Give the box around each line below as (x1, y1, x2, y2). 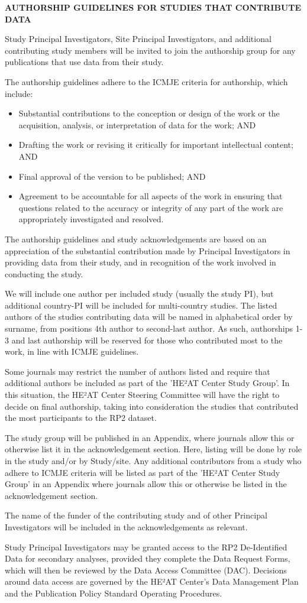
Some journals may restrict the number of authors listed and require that (5, 365, 270, 377)
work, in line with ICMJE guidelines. (5, 345, 139, 358)
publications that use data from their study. (5, 56, 164, 68)
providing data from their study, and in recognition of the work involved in (5, 256, 276, 268)
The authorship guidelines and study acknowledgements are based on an (5, 232, 267, 245)
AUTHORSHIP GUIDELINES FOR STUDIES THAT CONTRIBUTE (5, 1, 302, 13)
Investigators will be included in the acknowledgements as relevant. (5, 520, 248, 533)
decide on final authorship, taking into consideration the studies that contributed (5, 400, 299, 412)
